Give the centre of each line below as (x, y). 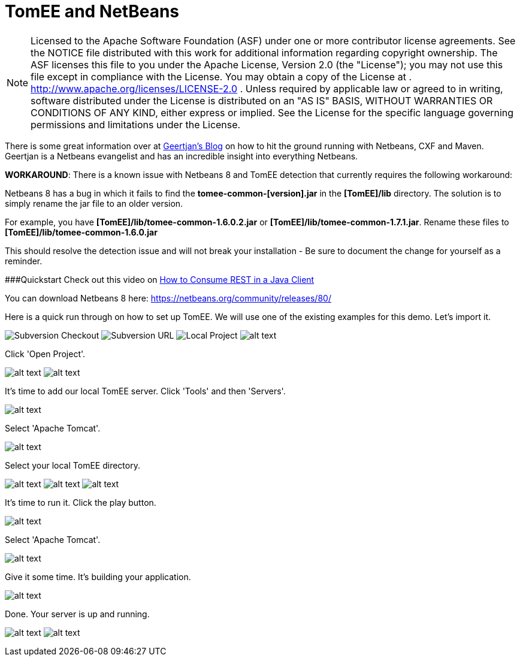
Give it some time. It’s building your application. (98, 577)
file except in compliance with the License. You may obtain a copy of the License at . (221, 76)
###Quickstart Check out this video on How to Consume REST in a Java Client (160, 279)
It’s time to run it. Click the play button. (81, 502)
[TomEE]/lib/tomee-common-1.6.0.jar (81, 232)
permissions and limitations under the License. (136, 124)
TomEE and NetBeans (92, 11)
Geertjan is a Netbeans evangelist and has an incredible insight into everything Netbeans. (182, 156)
